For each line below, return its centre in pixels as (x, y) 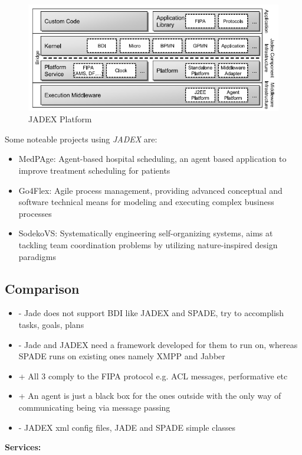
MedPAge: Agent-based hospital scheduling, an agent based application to (152, 159)
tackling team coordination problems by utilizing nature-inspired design (148, 245)
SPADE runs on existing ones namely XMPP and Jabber (122, 356)
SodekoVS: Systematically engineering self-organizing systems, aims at (146, 233)
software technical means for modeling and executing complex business (146, 202)
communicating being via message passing (94, 407)
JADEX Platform (60, 119)
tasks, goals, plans (51, 324)
